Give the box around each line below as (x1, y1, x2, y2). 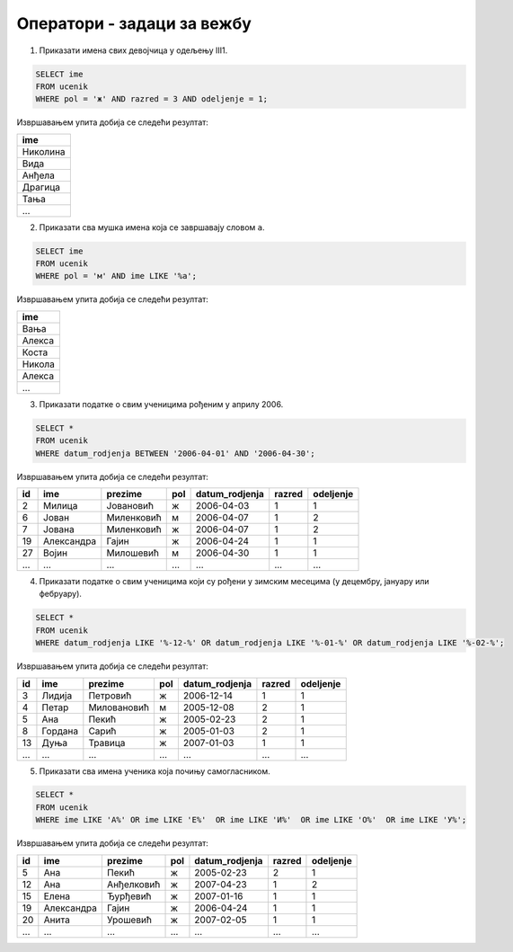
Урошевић (106, 913, 153, 926)
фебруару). (39, 589, 83, 600)
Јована (43, 522, 75, 535)
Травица (88, 736, 126, 749)
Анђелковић (106, 877, 161, 890)
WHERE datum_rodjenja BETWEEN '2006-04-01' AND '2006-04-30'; (35, 448, 315, 458)
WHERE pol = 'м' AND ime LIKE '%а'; (35, 271, 198, 281)
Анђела (22, 169, 56, 182)
